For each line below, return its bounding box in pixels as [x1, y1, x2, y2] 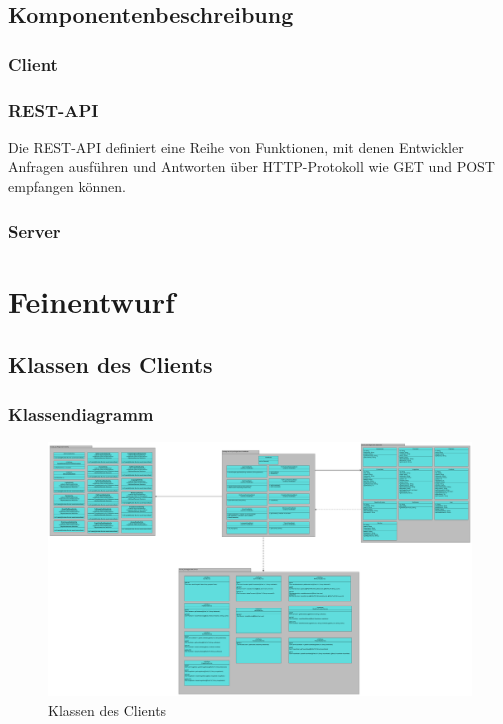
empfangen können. [8, 176, 126, 197]
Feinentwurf [8, 280, 175, 321]
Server [8, 218, 61, 243]
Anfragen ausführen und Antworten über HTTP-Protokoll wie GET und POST [8, 156, 495, 177]
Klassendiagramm [8, 401, 154, 426]
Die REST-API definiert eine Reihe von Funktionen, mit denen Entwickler [8, 136, 464, 157]
